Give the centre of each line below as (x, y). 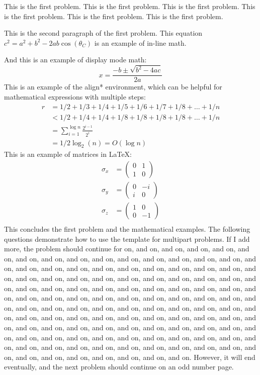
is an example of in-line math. (140, 42)
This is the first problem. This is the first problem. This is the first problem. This (130, 6)
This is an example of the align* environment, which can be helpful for (113, 87)
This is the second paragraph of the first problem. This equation (103, 33)
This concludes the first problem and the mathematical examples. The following (127, 229)
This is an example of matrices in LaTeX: (68, 154)
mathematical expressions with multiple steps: (75, 96)
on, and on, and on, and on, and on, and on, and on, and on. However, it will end (130, 357)
